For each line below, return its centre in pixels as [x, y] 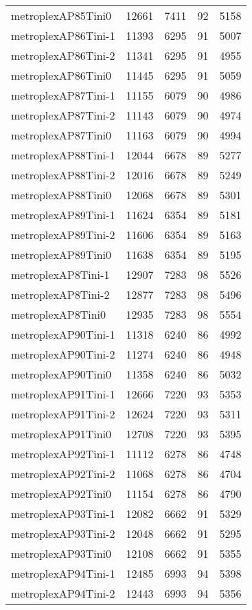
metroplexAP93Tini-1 [63, 513]
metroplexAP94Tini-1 [63, 573]
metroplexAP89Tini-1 [63, 215]
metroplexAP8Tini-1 [60, 274]
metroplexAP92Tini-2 [63, 474]
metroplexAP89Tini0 [61, 255]
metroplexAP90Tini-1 [63, 334]
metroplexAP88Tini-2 [63, 175]
